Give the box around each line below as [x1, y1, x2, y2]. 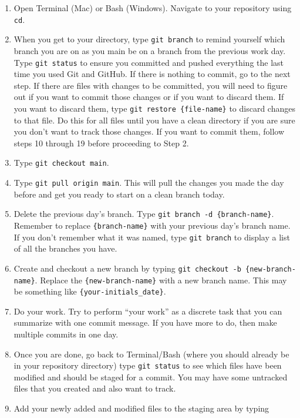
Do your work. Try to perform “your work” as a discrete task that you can [14, 305, 282, 317]
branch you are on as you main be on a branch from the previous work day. [14, 44, 286, 56]
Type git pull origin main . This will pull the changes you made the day [14, 176, 284, 189]
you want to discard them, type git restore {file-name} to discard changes [14, 102, 295, 114]
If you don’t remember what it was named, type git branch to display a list [14, 230, 290, 243]
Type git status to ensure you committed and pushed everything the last [14, 56, 284, 68]
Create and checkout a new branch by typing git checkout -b [14, 262, 241, 274]
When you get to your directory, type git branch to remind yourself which [14, 33, 285, 45]
